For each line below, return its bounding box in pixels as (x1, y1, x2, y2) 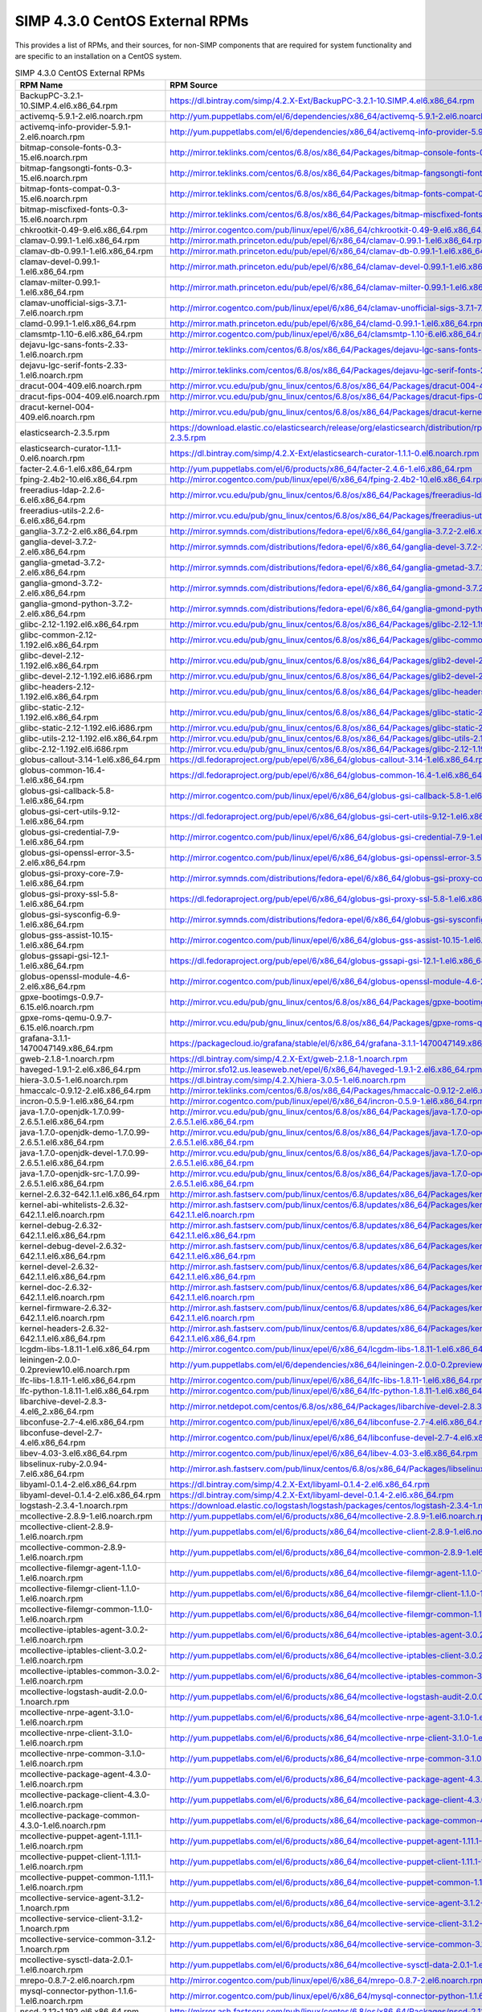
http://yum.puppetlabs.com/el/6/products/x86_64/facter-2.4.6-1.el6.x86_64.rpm (170, 463, 473, 474)
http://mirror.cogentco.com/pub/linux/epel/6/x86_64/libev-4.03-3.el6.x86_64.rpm (170, 1447, 478, 1458)
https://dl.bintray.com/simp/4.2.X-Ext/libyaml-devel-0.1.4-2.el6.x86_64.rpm (170, 1489, 454, 1500)
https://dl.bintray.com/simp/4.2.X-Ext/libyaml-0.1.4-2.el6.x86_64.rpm (170, 1478, 430, 1490)
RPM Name (19, 79, 63, 90)
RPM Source (170, 79, 219, 90)
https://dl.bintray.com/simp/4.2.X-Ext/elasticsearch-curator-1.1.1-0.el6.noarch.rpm (170, 447, 480, 459)
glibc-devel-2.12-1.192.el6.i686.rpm (19, 670, 153, 682)
